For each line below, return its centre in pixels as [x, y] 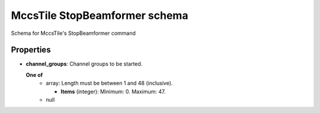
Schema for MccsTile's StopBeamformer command [73, 33]
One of [34, 75]
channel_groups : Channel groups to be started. [84, 64]
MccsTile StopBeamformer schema [100, 15]
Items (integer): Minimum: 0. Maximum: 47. [113, 91]
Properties [31, 50]
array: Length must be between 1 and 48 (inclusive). [109, 83]
